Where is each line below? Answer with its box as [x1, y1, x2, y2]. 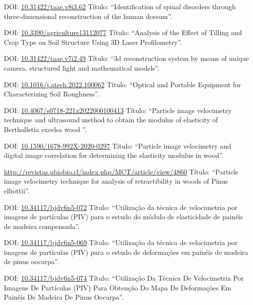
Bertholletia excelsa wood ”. [4, 124, 87, 134]
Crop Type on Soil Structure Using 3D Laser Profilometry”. [4, 37, 182, 47]
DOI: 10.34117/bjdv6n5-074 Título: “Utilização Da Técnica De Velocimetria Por [4, 273, 244, 283]
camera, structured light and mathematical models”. [4, 62, 159, 73]
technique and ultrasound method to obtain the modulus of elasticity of [4, 114, 218, 125]
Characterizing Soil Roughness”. [4, 89, 99, 99]
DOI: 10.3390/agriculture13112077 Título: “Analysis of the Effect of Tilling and [4, 27, 242, 38]
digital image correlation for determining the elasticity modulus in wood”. [4, 150, 224, 160]
